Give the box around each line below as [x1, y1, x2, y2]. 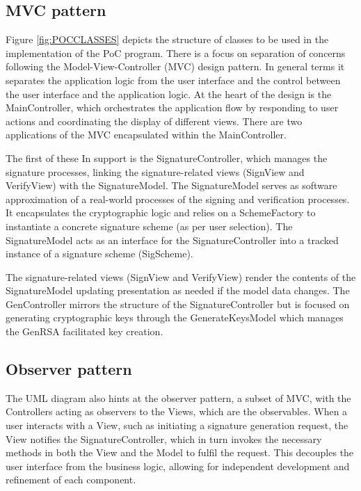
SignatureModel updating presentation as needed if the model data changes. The [6, 283, 350, 298]
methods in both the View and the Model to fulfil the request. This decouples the [6, 445, 354, 460]
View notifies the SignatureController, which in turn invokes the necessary [6, 431, 322, 446]
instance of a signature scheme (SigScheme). [6, 246, 193, 261]
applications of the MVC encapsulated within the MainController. [6, 127, 287, 142]
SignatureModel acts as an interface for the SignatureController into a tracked [6, 232, 339, 247]
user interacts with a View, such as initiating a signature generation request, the [6, 418, 348, 433]
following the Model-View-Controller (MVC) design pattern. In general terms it [6, 59, 345, 74]
